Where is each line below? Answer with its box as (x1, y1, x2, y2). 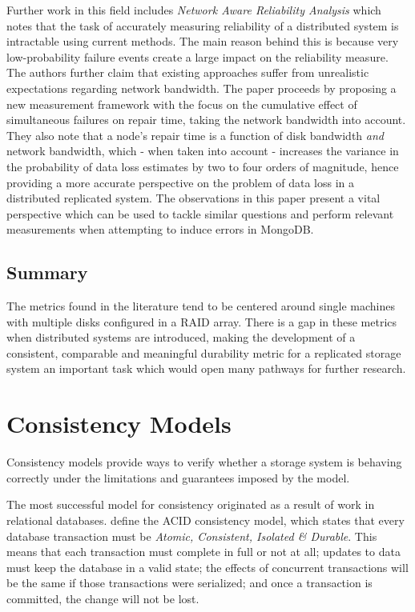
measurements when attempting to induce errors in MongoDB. (6, 221, 314, 238)
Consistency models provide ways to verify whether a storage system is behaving (6, 454, 402, 470)
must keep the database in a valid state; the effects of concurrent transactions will (6, 558, 409, 575)
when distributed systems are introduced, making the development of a (6, 329, 356, 346)
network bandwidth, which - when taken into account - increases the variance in (6, 142, 399, 159)
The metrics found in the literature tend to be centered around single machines (6, 298, 395, 314)
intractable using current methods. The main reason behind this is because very (6, 33, 399, 50)
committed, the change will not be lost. (6, 590, 199, 606)
